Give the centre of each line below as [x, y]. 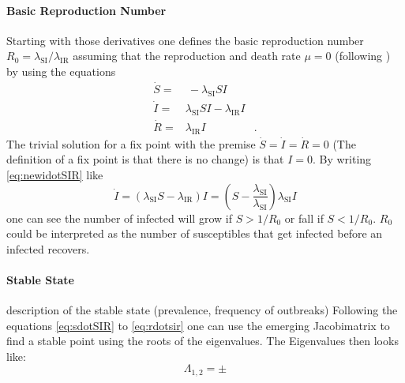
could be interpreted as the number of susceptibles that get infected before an [195, 233]
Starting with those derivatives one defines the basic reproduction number [185, 40]
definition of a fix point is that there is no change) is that [145, 159]
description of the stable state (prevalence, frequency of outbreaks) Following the [202, 310]
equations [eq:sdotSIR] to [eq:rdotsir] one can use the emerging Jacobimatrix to [198, 325]
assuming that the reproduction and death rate [187, 56]
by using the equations [61, 71]
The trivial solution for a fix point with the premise [131, 143]
